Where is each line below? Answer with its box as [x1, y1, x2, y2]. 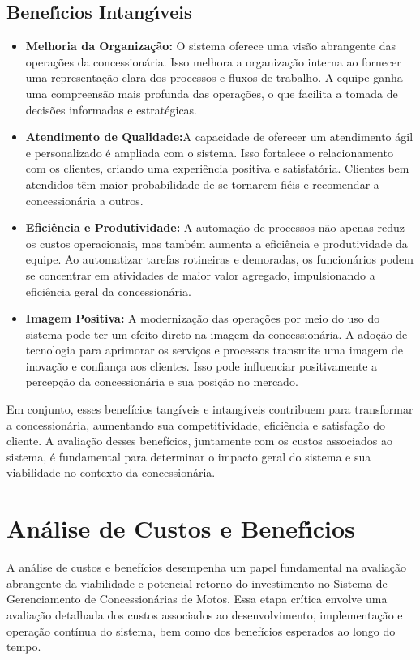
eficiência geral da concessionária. [25, 282, 191, 299]
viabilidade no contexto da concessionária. [6, 464, 216, 481]
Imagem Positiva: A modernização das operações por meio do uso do [25, 310, 380, 327]
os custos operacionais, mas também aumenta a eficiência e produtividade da [25, 234, 408, 251]
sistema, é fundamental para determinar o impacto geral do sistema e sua [6, 448, 371, 465]
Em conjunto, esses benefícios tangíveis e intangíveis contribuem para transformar [6, 401, 414, 418]
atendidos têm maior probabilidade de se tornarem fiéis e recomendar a [25, 175, 379, 192]
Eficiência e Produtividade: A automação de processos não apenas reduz [25, 219, 405, 236]
